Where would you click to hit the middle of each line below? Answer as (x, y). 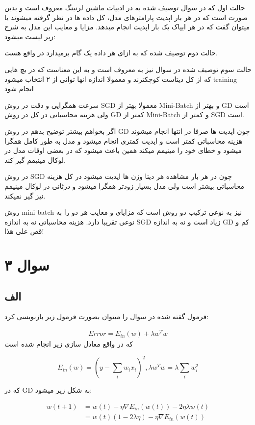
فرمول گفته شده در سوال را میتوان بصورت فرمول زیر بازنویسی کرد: (107, 316)
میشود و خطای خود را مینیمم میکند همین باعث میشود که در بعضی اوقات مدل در (123, 150)
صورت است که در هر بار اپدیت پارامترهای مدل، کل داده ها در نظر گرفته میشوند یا (126, 17)
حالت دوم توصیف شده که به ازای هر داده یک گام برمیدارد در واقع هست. (111, 53)
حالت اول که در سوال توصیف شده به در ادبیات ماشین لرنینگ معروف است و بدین (125, 7)
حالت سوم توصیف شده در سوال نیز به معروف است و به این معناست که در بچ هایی (128, 69)
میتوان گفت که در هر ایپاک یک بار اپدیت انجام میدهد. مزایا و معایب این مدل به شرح (127, 27)
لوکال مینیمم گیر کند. (35, 160)
